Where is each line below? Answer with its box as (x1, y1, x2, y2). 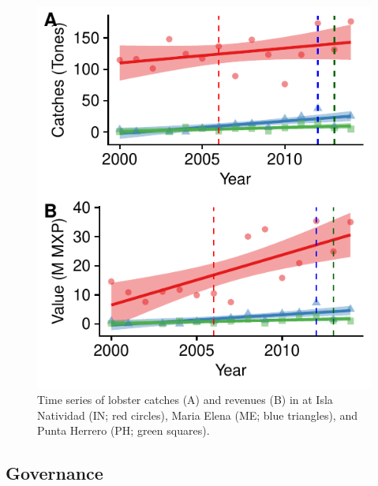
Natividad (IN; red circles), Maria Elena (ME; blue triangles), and (37, 406, 357, 423)
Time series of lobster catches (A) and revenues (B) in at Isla (37, 391, 333, 408)
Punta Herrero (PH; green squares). (37, 422, 210, 439)
